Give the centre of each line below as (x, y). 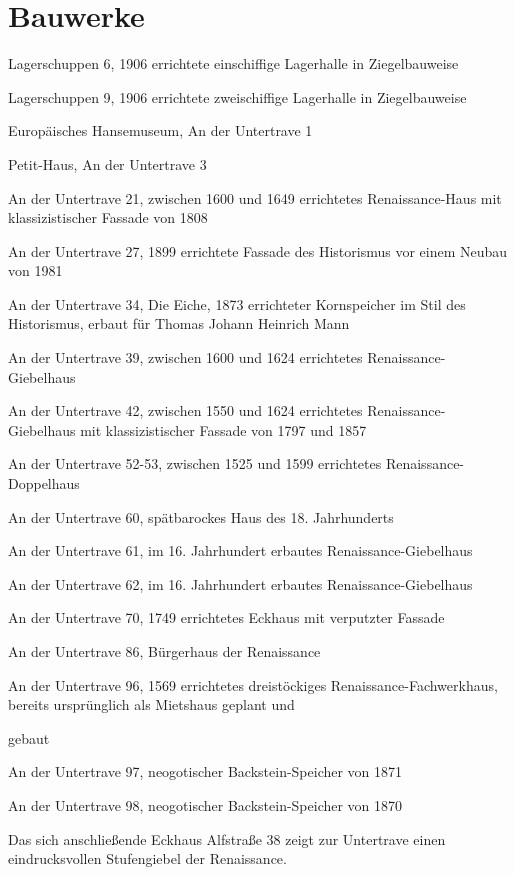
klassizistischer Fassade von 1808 (108, 217)
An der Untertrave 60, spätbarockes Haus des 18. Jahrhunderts (201, 516)
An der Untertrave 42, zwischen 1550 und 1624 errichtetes (185, 410)
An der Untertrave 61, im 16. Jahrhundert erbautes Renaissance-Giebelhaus (240, 550)
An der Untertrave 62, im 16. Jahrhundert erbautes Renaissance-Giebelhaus (240, 583)
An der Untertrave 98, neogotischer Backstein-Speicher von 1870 (205, 804)
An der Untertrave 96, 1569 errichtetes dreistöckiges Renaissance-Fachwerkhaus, (253, 684)
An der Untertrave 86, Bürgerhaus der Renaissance (164, 651)
